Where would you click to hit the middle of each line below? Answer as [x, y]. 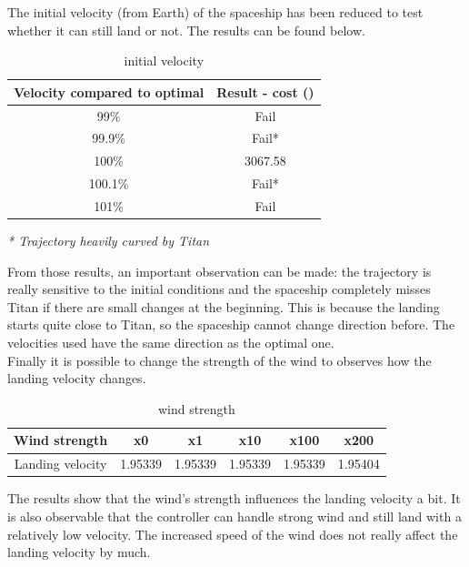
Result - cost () [265, 91]
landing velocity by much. [79, 552]
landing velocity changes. [77, 378]
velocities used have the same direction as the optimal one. [171, 343]
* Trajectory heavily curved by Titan [109, 241]
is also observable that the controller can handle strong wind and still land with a [234, 516]
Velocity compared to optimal [109, 91]
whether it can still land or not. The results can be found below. [186, 30]
